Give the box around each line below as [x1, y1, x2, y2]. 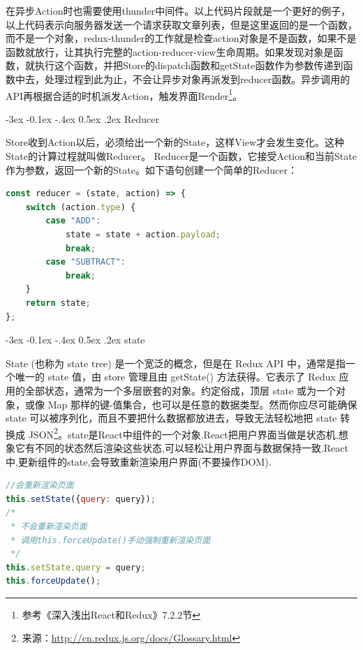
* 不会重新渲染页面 [10, 521, 87, 531]
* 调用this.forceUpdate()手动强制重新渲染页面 [10, 535, 211, 545]
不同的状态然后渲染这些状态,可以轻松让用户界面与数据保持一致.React [34, 440, 348, 455]
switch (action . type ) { [25, 202, 136, 212]
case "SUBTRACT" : [45, 257, 126, 267]
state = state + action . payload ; [65, 229, 221, 239]
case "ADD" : [45, 216, 101, 226]
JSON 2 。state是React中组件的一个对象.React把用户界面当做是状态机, [28, 424, 339, 441]
